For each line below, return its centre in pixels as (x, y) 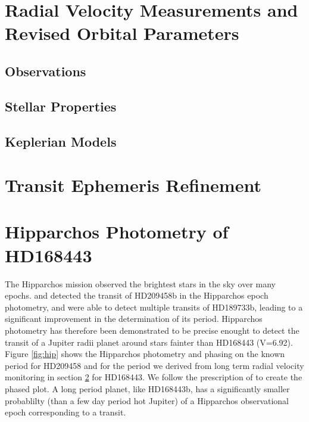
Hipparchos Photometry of (117, 232)
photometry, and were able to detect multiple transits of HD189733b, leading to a (154, 307)
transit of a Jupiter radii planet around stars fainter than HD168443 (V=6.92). (149, 342)
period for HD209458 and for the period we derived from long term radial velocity (154, 365)
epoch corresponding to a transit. (65, 412)
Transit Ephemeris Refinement (133, 185)
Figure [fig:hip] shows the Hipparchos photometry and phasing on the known (145, 354)
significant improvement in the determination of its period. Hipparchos (134, 319)
